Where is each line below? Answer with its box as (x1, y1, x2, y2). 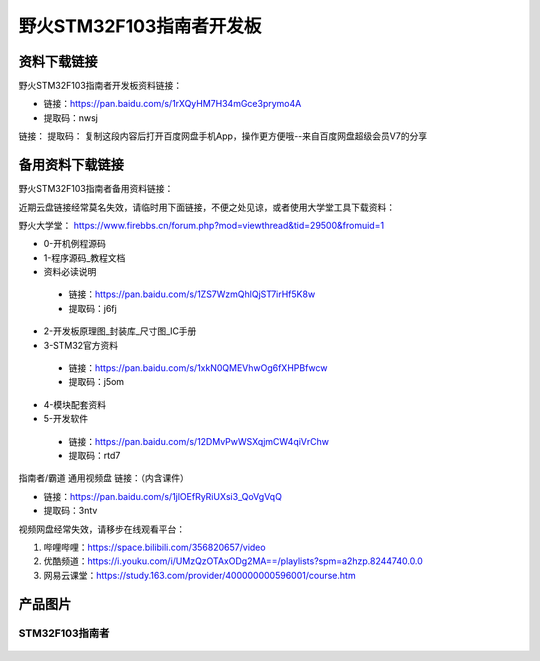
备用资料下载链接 (18, 156, 124, 174)
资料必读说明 (43, 266, 97, 278)
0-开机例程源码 (43, 238, 107, 250)
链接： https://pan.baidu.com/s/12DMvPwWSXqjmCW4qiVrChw (68, 435, 330, 447)
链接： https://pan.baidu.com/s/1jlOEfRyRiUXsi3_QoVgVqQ (43, 490, 282, 502)
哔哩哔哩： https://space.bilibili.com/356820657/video (43, 541, 266, 553)
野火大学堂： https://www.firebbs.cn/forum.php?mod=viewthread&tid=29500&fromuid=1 (18, 219, 385, 231)
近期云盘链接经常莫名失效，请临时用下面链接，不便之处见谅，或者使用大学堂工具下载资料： (18, 201, 395, 213)
